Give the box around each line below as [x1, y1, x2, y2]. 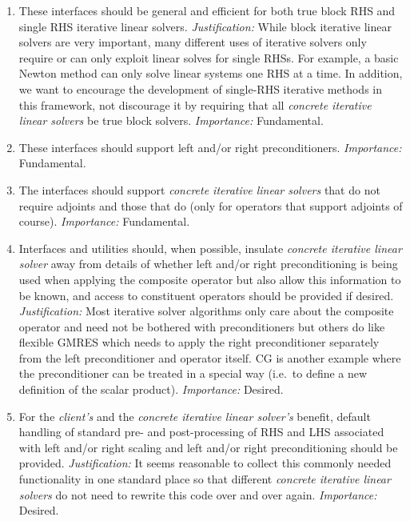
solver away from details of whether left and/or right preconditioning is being [18, 255, 398, 272]
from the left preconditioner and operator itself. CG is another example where [18, 349, 401, 366]
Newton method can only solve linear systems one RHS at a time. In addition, [18, 65, 403, 82]
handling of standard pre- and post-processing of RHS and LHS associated [18, 423, 384, 440]
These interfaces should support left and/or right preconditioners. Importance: [18, 138, 402, 155]
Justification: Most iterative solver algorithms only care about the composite [18, 303, 394, 319]
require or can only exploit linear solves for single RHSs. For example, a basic [18, 49, 399, 66]
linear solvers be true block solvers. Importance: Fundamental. [18, 112, 324, 129]
